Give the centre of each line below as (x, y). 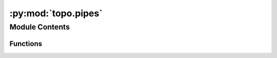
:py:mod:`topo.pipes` (56, 13)
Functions (26, 43)
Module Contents (40, 27)
